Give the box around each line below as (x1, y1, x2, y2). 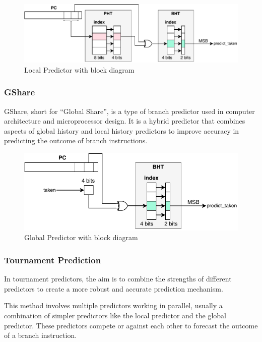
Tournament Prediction (4, 253, 101, 266)
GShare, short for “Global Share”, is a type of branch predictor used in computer (4, 105, 255, 116)
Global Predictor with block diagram (24, 232, 138, 243)
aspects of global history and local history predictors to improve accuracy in (4, 125, 239, 136)
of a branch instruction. (4, 330, 77, 340)
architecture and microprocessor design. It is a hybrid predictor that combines (4, 116, 245, 126)
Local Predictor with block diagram (24, 64, 135, 75)
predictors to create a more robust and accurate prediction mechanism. (4, 283, 223, 294)
